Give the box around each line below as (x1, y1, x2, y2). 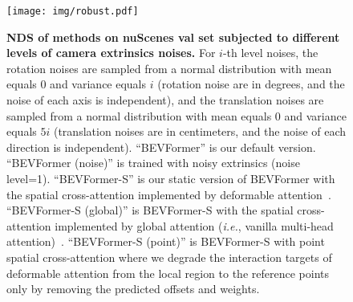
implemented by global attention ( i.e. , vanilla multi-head (55, 217, 334, 234)
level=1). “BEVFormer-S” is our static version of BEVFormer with (6, 170, 335, 186)
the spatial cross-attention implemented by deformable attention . (6, 186, 331, 202)
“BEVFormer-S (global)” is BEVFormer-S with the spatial (6, 202, 294, 218)
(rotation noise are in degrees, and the (157, 75, 345, 92)
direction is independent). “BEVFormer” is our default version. (6, 138, 316, 155)
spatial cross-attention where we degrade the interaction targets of (6, 248, 332, 265)
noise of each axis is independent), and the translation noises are (6, 92, 324, 108)
